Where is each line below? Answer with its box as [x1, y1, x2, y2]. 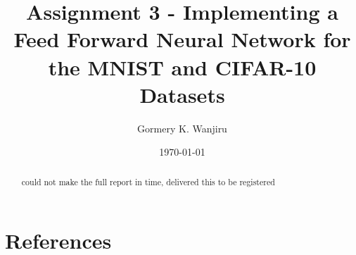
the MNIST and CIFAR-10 [48, 52, 317, 81]
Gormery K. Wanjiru [137, 120, 227, 135]
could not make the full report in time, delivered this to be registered [21, 175, 275, 187]
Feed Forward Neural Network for [13, 25, 351, 54]
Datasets [139, 80, 225, 108]
